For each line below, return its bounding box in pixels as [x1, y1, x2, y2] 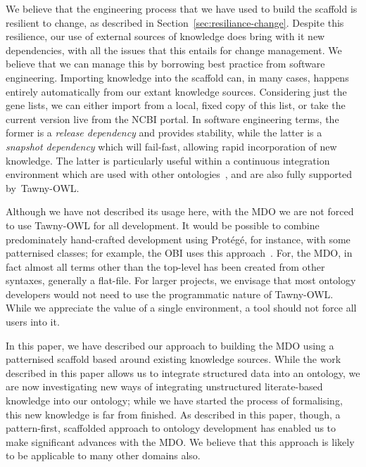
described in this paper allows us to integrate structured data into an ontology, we [6, 365, 360, 380]
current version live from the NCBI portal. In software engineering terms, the [6, 111, 339, 126]
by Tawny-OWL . [6, 180, 80, 195]
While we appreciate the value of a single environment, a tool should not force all [6, 300, 357, 315]
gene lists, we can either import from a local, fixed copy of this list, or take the [6, 98, 346, 113]
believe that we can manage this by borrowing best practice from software [6, 56, 325, 71]
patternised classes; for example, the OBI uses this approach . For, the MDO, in [6, 245, 353, 260]
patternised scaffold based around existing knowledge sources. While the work [6, 352, 341, 366]
